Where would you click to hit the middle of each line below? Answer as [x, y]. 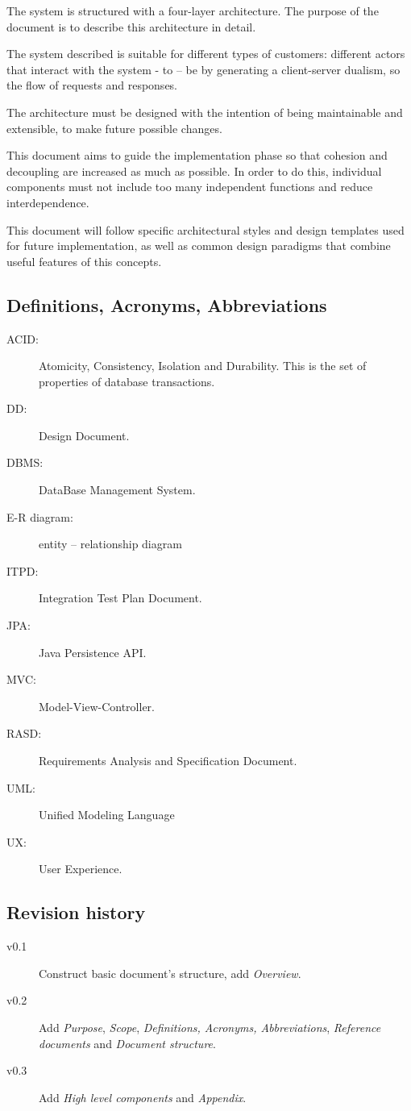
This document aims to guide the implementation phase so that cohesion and [197, 155]
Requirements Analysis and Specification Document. [168, 761]
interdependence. [48, 202]
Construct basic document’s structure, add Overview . [170, 973]
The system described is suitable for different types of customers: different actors [206, 54]
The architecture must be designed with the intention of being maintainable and [205, 112]
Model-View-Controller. [97, 706]
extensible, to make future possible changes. [114, 128]
